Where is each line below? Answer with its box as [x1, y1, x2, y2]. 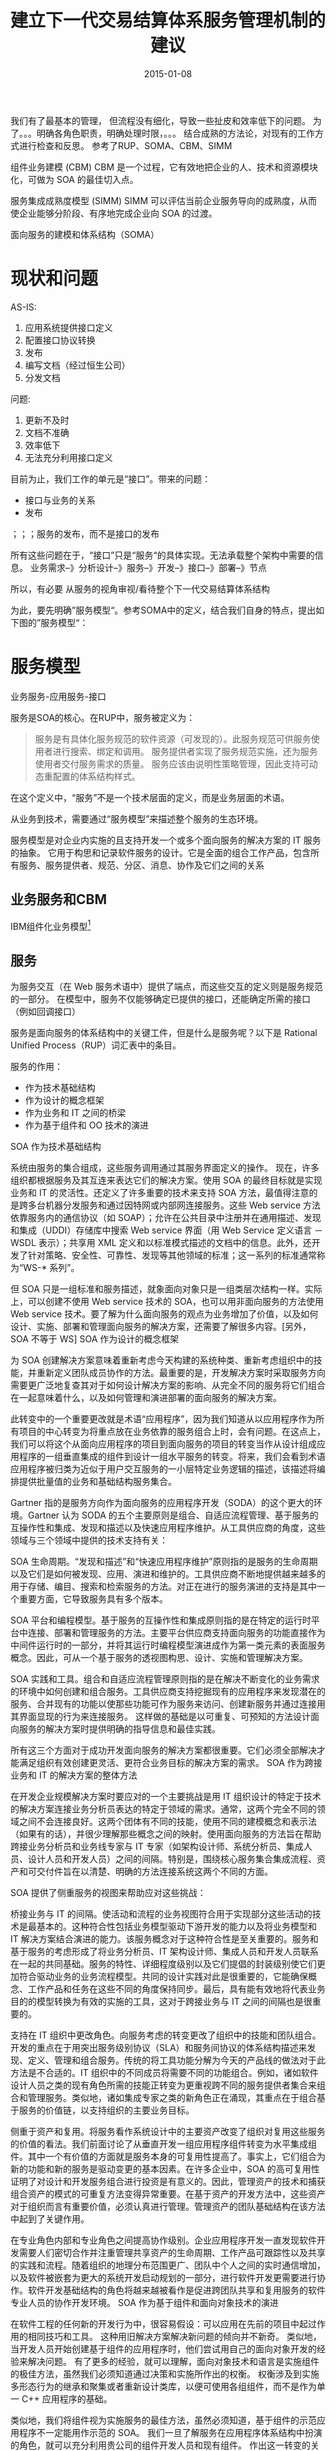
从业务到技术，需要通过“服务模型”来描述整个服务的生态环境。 [10, 812, 264, 825]
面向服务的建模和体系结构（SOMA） [10, 228, 160, 240]
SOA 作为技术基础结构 [10, 1141, 102, 1153]
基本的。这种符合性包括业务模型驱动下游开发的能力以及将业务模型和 [36, 1921, 317, 1933]
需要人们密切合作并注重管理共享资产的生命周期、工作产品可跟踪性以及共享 [18, 2247, 326, 2259]
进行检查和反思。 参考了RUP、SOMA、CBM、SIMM [18, 139, 233, 151]
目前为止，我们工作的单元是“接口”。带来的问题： [10, 472, 212, 485]
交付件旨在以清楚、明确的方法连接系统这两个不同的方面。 [36, 1866, 273, 1878]
